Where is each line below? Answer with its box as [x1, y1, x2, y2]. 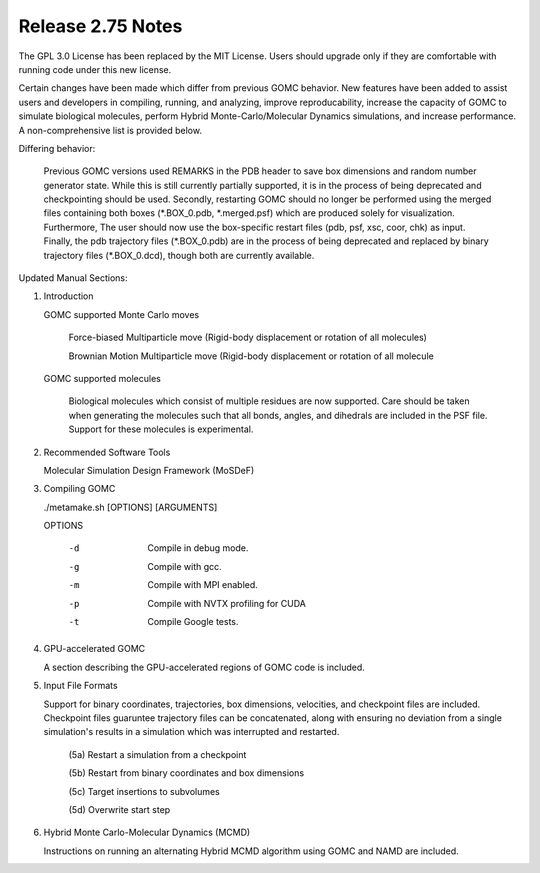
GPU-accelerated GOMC [43, 643, 146, 655]
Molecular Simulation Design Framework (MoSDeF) [43, 464, 255, 476]
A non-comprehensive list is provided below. [18, 124, 202, 136]
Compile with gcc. [147, 560, 222, 572]
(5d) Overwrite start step [68, 803, 171, 815]
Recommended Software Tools [43, 446, 171, 458]
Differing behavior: [18, 142, 96, 154]
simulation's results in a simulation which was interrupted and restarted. [43, 726, 340, 738]
